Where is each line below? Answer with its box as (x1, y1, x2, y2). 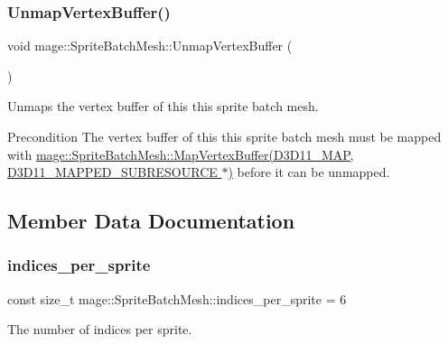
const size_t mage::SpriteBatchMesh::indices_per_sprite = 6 (7, 289, 347, 308)
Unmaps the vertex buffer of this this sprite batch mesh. (7, 97, 319, 116)
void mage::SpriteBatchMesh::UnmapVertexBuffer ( (7, 36, 293, 55)
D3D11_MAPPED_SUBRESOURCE (7, 163, 218, 181)
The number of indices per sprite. (7, 320, 192, 339)
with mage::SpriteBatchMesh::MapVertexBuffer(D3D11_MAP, (7, 144, 354, 163)
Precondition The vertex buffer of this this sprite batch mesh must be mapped (7, 127, 442, 145)
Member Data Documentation (7, 207, 295, 235)
